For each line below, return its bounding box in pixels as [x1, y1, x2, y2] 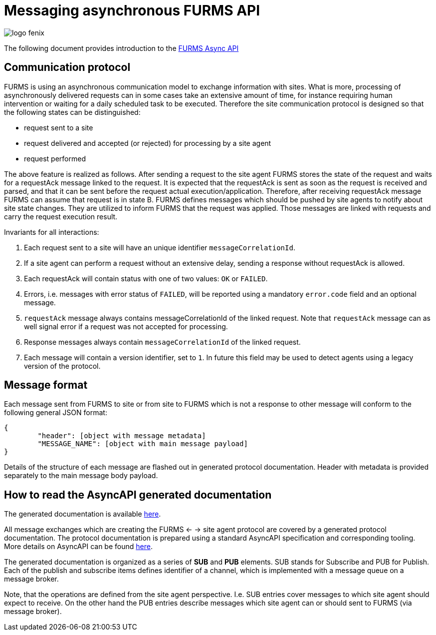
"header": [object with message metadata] [37, 432, 206, 440]
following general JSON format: [4, 408, 107, 417]
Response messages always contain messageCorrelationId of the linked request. [24, 337, 301, 346]
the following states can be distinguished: [4, 107, 141, 116]
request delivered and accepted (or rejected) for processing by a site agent [24, 138, 271, 147]
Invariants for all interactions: [4, 227, 99, 236]
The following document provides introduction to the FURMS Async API [4, 43, 239, 52]
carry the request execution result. [4, 212, 118, 221]
